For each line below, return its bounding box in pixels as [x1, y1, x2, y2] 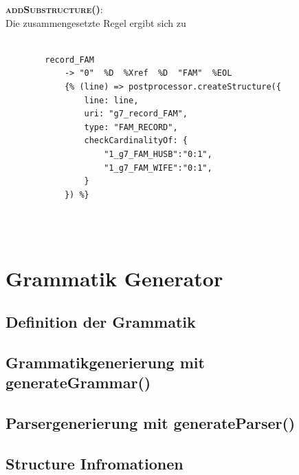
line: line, [84, 95, 139, 105]
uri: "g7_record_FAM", [84, 109, 188, 119]
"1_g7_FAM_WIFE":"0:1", [104, 162, 212, 173]
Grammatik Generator [5, 264, 223, 292]
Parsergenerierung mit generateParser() [5, 412, 296, 434]
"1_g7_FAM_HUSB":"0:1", [104, 149, 212, 159]
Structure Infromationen [5, 453, 184, 474]
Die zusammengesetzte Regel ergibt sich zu [5, 15, 186, 30]
